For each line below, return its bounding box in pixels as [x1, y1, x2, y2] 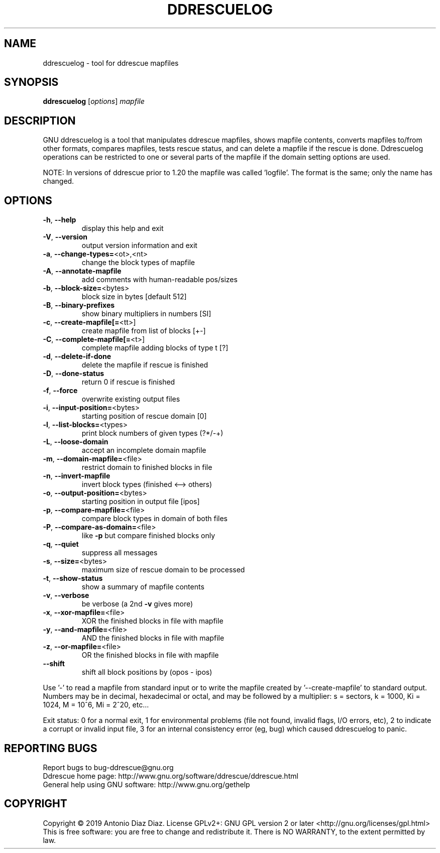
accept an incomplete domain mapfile [81, 446, 206, 455]
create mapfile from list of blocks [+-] [81, 326, 206, 335]
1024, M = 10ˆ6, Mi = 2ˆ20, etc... [43, 700, 149, 709]
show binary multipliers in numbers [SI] [81, 309, 211, 318]
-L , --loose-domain [43, 437, 108, 446]
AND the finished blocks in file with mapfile [81, 634, 225, 643]
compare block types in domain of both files [81, 514, 228, 523]
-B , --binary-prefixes [43, 301, 115, 310]
